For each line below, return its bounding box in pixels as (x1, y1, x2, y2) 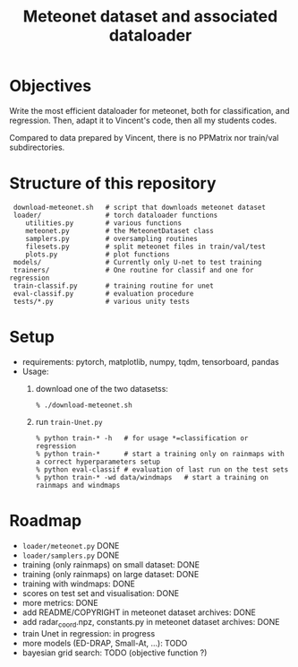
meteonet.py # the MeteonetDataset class (25, 226, 215, 235)
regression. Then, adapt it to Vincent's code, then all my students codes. (9, 115, 277, 126)
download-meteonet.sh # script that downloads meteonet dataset (13, 203, 267, 212)
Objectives (9, 76, 92, 96)
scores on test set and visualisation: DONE (21, 587, 180, 598)
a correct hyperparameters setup (35, 457, 161, 466)
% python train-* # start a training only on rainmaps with (35, 449, 285, 458)
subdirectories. (9, 142, 65, 152)
